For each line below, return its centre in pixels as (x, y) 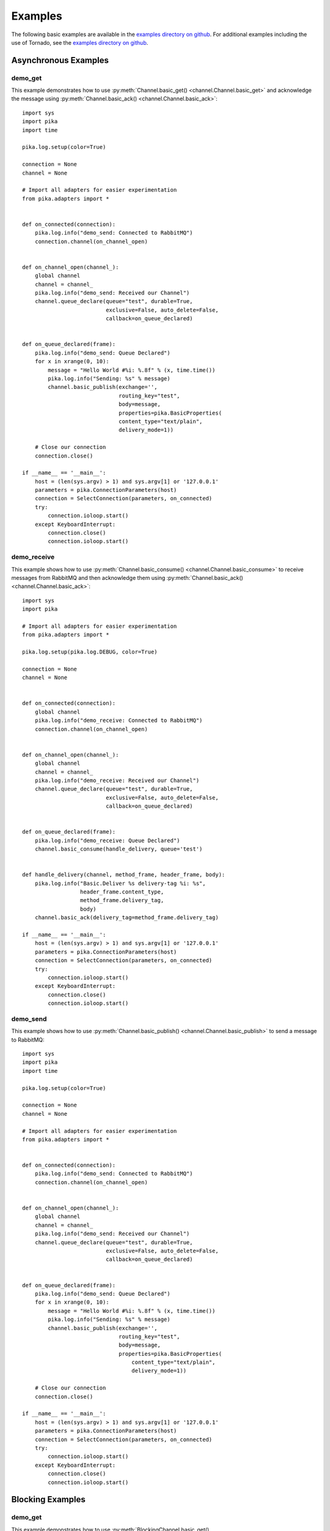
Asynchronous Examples (60, 60)
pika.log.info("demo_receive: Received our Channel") (117, 780)
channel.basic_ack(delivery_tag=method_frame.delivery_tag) (127, 918)
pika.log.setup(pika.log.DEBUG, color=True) (90, 652)
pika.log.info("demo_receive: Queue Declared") (107, 840)
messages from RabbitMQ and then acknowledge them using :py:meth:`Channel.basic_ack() (127, 577)
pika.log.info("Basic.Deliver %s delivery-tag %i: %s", (120, 883)
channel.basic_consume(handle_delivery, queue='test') (119, 849)
